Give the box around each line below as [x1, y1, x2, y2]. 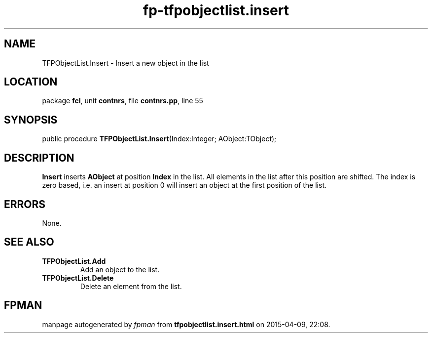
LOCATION [4, 76, 58, 88]
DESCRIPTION [4, 151, 74, 164]
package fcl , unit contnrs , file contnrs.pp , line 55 [42, 96, 203, 105]
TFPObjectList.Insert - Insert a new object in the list [42, 58, 209, 67]
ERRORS [4, 198, 46, 211]
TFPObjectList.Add [42, 256, 106, 265]
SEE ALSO [4, 236, 54, 249]
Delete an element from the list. [80, 282, 182, 291]
